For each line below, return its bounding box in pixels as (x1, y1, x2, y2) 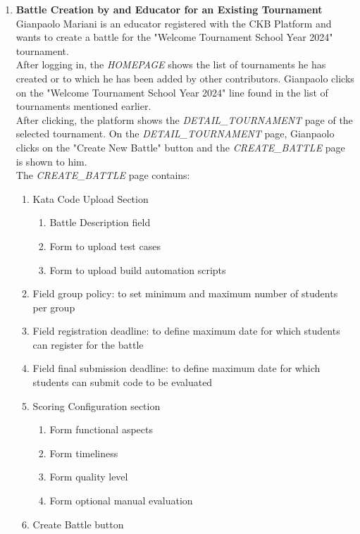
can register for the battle (32, 337, 144, 352)
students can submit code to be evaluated (32, 375, 213, 390)
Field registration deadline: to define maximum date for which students (32, 323, 340, 338)
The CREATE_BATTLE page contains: (15, 168, 190, 182)
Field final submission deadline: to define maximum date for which (32, 361, 321, 375)
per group (32, 299, 75, 314)
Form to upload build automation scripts (49, 262, 226, 277)
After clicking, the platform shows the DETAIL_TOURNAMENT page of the (15, 112, 353, 127)
